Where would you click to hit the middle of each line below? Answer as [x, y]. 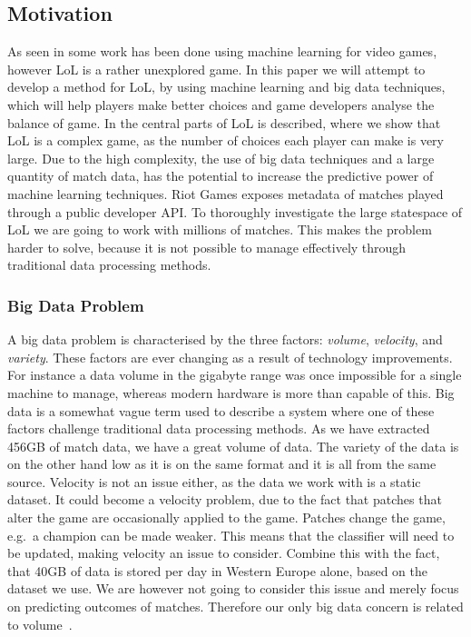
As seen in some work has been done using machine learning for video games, [222, 51]
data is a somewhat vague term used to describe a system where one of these [221, 410]
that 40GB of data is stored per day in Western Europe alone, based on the [217, 570]
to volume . [40, 624]
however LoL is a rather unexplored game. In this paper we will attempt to [216, 69]
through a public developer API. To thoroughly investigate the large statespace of [235, 211]
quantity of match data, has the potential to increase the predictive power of [221, 176]
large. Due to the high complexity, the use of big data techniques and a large [221, 158]
